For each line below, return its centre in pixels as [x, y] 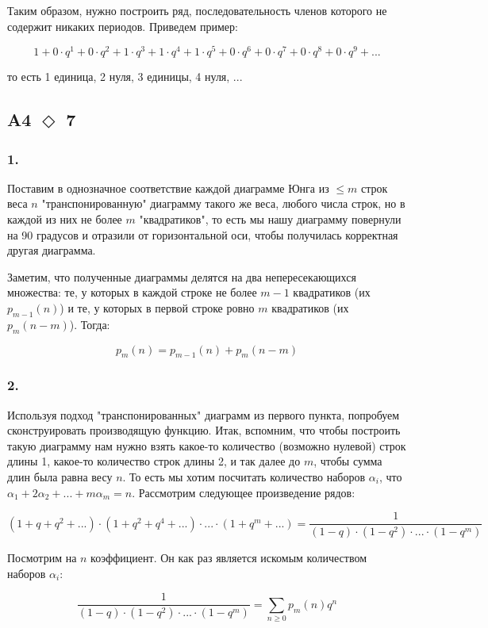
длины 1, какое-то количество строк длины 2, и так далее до [154, 461]
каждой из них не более [65, 219]
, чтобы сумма [348, 461]
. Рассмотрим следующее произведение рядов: [244, 492]
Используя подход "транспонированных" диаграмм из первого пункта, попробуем [204, 414]
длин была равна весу [60, 477]
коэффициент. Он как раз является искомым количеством [229, 558]
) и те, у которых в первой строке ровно [157, 308]
